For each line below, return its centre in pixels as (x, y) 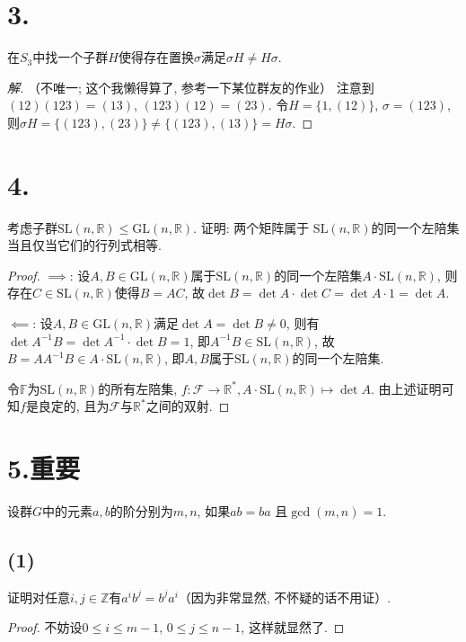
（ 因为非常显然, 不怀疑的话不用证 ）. (285, 597)
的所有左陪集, (138, 388)
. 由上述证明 (406, 388)
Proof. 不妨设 (45, 627)
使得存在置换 (156, 57)
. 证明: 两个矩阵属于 (251, 227)
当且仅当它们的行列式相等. (84, 245)
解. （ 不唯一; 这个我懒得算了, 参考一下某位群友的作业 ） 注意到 (191, 87)
